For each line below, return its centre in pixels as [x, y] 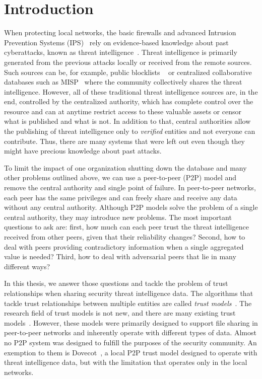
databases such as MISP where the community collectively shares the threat [123, 82]
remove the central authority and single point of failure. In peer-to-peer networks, [130, 187]
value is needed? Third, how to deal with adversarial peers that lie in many [120, 256]
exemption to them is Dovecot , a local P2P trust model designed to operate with [131, 352]
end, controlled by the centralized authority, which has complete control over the [129, 101]
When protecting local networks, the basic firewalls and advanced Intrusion [120, 32]
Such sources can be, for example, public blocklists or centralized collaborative [128, 72]
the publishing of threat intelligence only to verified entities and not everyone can [130, 131]
